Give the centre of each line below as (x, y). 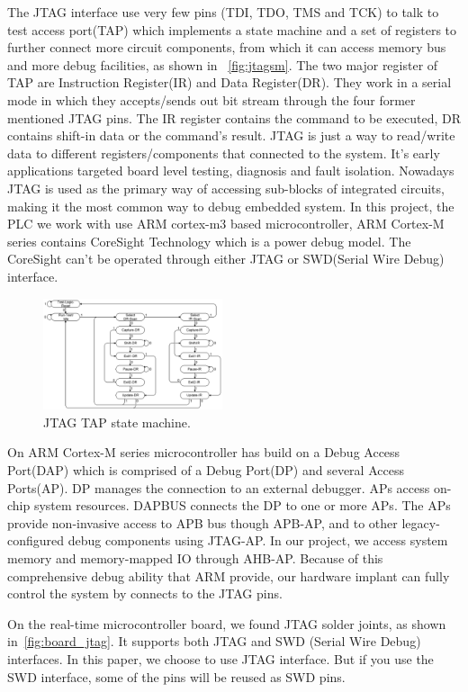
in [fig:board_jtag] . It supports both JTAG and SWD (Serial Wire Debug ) (214, 641)
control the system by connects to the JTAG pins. (145, 593)
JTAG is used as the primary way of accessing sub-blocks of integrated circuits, (226, 188)
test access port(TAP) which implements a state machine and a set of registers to (232, 29)
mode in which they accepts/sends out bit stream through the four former (211, 99)
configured (36, 540)
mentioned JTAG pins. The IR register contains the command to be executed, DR (234, 117)
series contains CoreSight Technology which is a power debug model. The (209, 241)
